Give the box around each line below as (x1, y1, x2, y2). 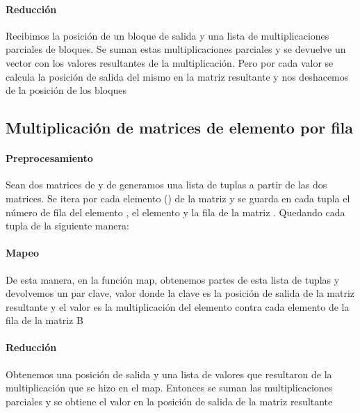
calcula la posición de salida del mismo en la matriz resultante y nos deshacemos (6, 69, 349, 83)
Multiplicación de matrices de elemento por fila (6, 117, 354, 138)
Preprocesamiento (6, 151, 93, 165)
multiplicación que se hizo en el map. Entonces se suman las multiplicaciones (6, 380, 333, 395)
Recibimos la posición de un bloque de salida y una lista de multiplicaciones (6, 28, 329, 42)
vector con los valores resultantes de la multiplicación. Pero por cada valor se (6, 55, 334, 70)
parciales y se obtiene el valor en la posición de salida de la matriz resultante (6, 394, 333, 408)
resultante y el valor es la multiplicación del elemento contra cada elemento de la (6, 299, 350, 314)
